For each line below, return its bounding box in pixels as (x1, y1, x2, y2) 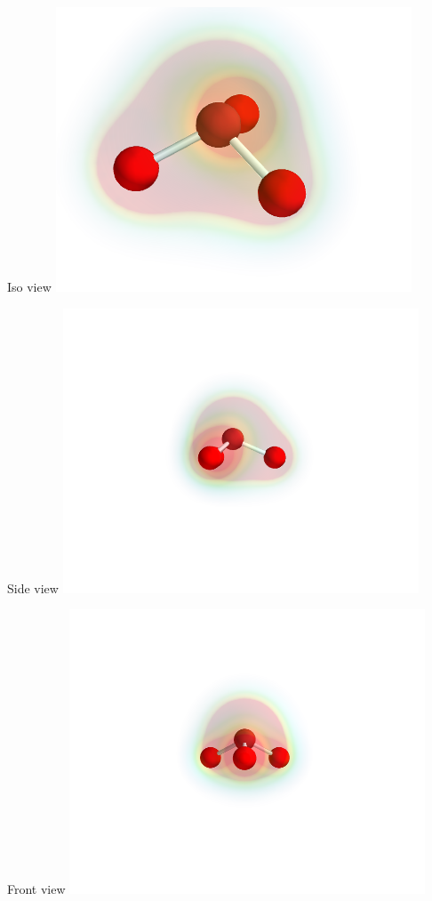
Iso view (7, 278, 52, 295)
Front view (7, 880, 66, 898)
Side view (7, 578, 59, 597)
